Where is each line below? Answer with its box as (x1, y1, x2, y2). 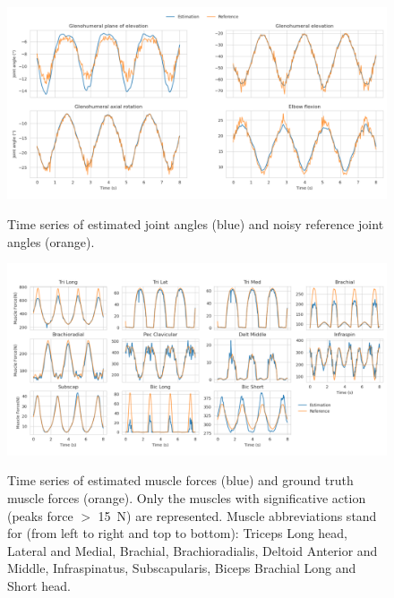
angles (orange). (7, 232, 95, 251)
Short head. (7, 576, 71, 594)
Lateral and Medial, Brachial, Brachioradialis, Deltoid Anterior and (7, 541, 378, 560)
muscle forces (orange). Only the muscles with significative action (7, 488, 366, 507)
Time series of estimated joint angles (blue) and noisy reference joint (7, 215, 384, 234)
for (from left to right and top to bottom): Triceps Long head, (7, 524, 348, 542)
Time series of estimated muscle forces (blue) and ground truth (7, 471, 354, 490)
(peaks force (7, 506, 73, 525)
